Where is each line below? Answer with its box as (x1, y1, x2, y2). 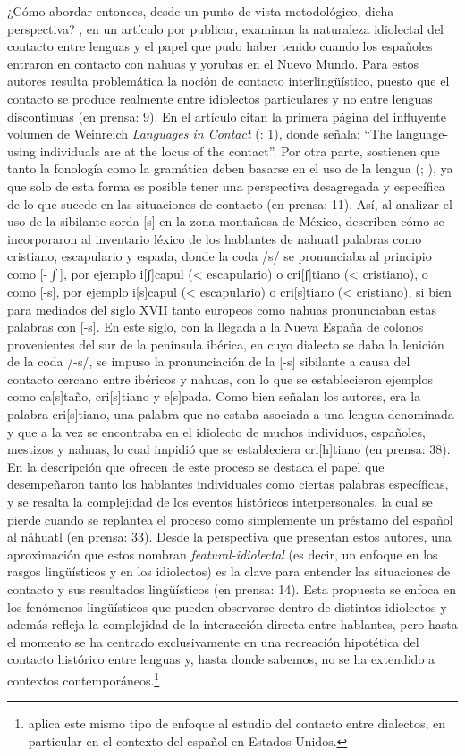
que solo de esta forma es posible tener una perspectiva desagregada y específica (7, 176, 445, 195)
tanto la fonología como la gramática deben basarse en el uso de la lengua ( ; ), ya (7, 159, 453, 178)
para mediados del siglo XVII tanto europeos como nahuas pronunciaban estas (7, 299, 437, 318)
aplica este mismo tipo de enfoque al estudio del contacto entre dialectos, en (28, 714, 445, 733)
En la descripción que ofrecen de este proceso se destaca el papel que (7, 457, 385, 475)
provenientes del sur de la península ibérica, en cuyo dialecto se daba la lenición (7, 334, 444, 353)
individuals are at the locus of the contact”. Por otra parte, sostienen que (39, 141, 440, 160)
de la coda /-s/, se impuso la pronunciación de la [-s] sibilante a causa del (7, 352, 410, 371)
